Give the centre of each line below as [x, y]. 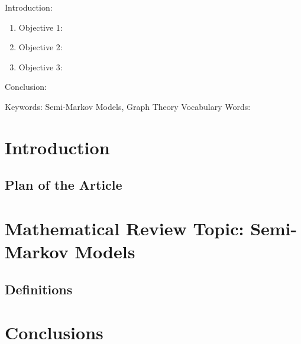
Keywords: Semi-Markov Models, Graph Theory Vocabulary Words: [128, 106]
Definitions [39, 289]
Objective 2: [41, 47]
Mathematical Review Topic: [124, 228]
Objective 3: [41, 66]
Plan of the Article [64, 185]
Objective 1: [41, 27]
